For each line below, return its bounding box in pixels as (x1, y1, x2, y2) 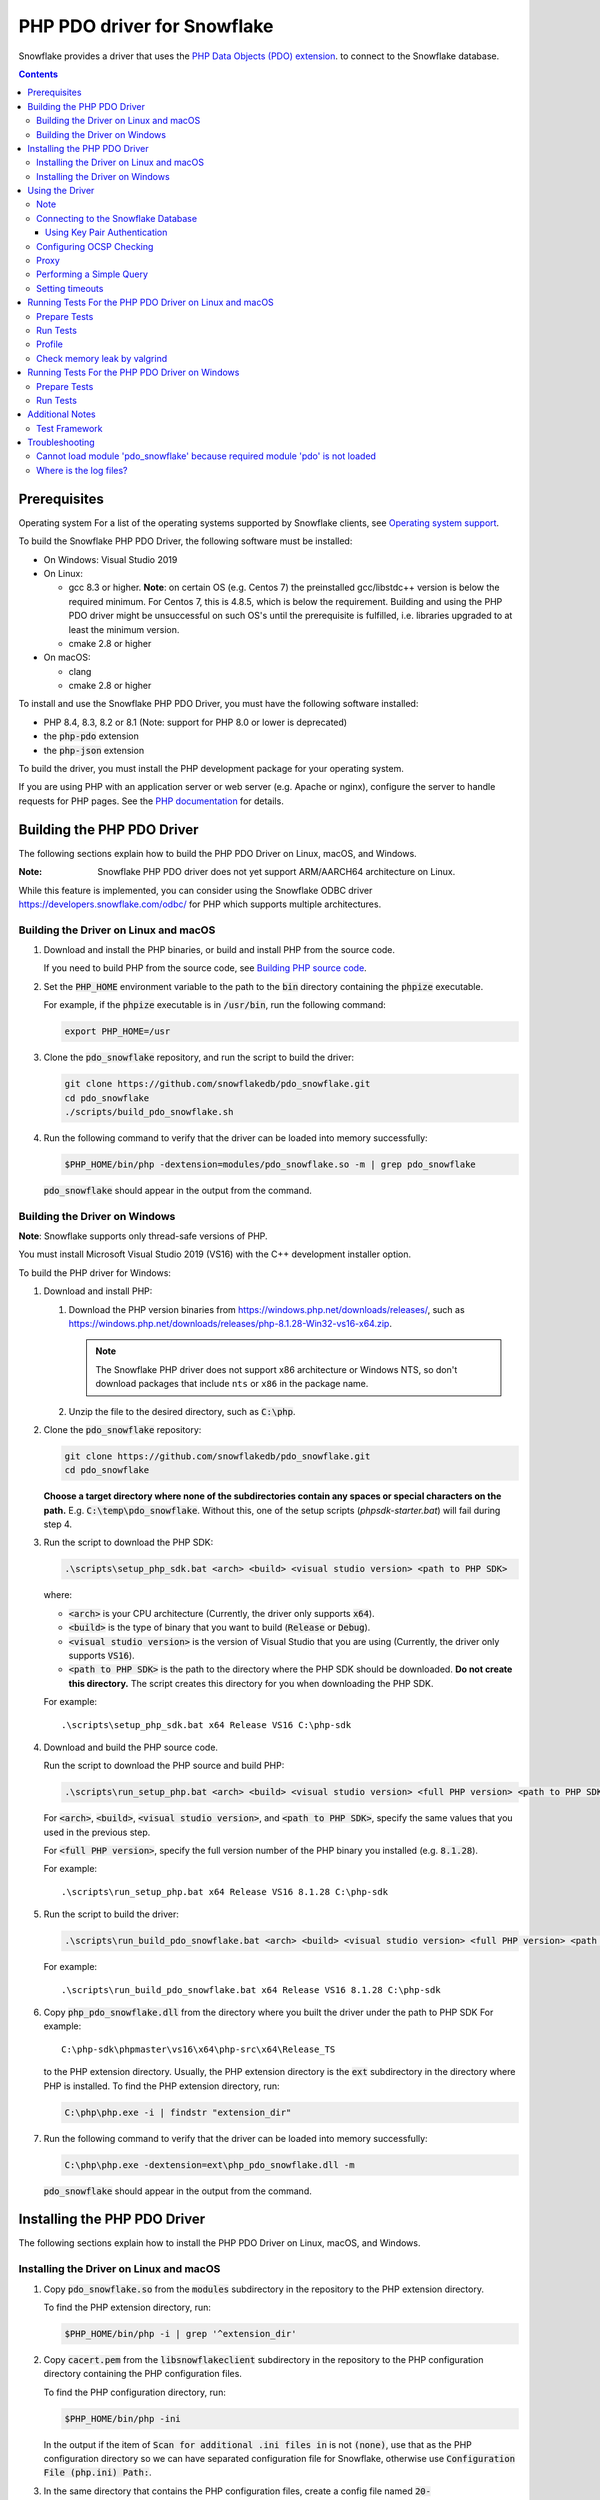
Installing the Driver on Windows (36, 170, 170, 182)
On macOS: (43, 651, 91, 664)
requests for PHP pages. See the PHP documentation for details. (18, 795, 284, 807)
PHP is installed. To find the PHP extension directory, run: (43, 2080, 280, 2092)
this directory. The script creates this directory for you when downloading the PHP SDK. (68, 1677, 434, 1689)
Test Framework (36, 422, 103, 434)
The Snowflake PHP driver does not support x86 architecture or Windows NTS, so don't (95, 1363, 458, 1375)
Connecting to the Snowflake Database (36, 212, 198, 224)
